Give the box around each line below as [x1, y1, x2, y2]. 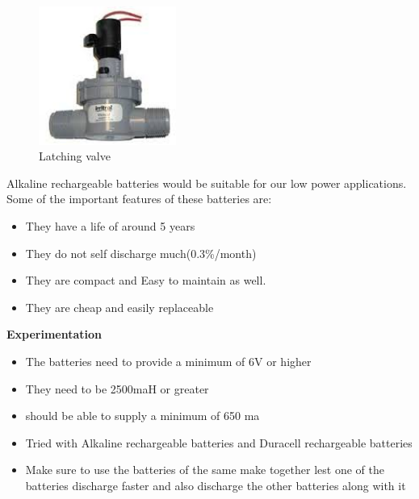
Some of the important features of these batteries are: [6, 190, 272, 207]
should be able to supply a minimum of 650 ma [25, 407, 260, 424]
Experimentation [6, 326, 103, 343]
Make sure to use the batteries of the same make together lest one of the [25, 461, 384, 478]
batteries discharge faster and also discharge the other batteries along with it [25, 477, 406, 494]
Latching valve [39, 148, 111, 164]
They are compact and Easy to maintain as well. [25, 272, 266, 289]
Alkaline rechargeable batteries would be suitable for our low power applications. [6, 174, 407, 191]
